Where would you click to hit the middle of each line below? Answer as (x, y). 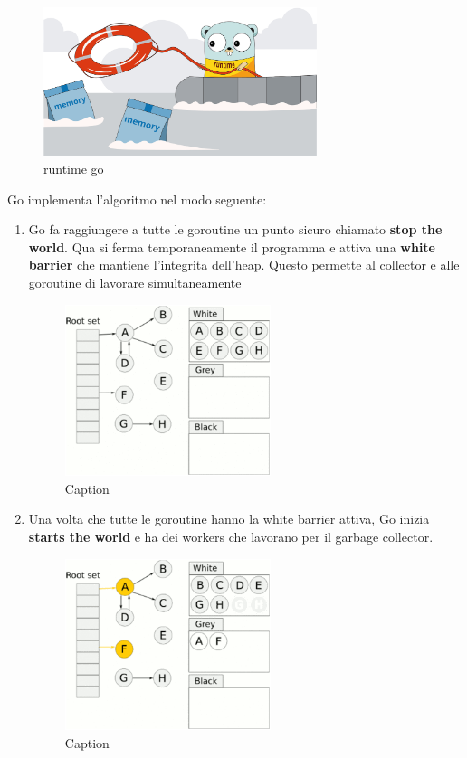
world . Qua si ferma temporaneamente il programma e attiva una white (232, 246)
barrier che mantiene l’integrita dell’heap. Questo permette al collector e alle (244, 265)
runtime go (74, 169)
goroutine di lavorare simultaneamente (135, 283)
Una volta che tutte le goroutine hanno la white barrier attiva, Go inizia (229, 519)
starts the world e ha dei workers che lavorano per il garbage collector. (231, 537)
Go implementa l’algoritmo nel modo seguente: (137, 199)
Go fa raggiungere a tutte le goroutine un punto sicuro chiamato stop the (235, 229)
